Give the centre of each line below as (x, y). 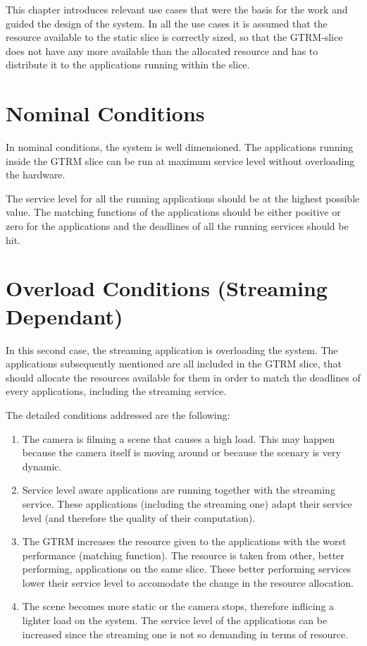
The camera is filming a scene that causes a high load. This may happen (179, 438)
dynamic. (42, 466)
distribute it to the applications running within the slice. (128, 65)
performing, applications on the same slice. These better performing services (187, 569)
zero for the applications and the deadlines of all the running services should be (177, 226)
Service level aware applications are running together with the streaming (179, 490)
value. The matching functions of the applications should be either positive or (173, 212)
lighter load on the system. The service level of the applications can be (175, 620)
